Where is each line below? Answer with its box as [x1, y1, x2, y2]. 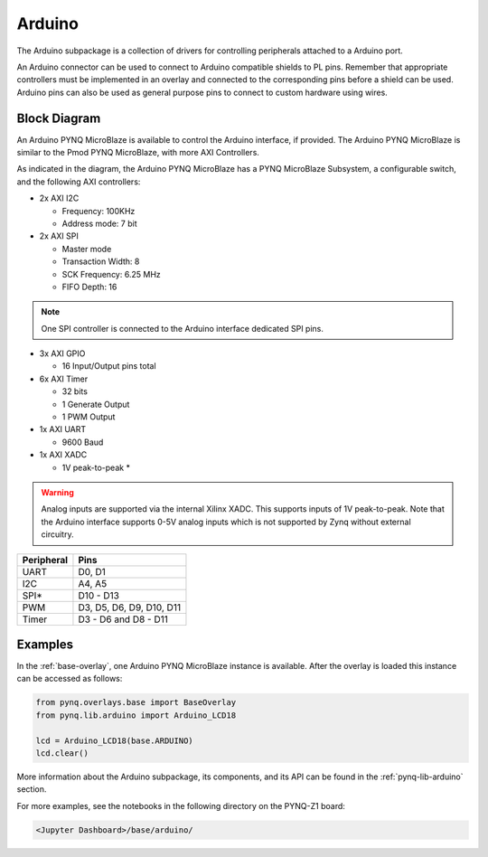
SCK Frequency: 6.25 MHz [61, 268, 162, 279]
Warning [41, 487, 74, 497]
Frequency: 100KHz [61, 205, 136, 216]
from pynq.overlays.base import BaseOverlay [35, 697, 237, 708]
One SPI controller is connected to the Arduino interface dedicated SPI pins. [41, 323, 324, 334]
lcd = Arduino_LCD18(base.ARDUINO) [35, 735, 193, 746]
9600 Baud [61, 437, 104, 447]
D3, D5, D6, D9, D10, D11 [78, 601, 181, 614]
